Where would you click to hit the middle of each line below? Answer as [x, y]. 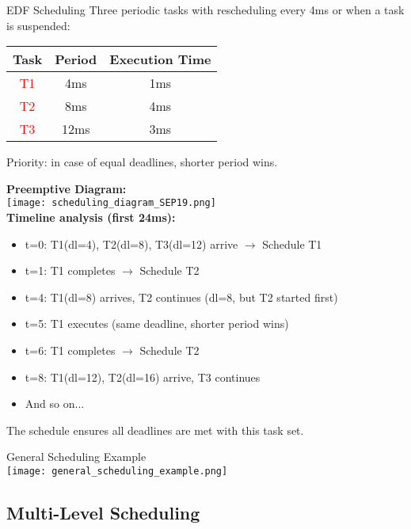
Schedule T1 [292, 244]
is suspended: [38, 25]
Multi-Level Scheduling [103, 513]
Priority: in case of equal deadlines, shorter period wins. [142, 162]
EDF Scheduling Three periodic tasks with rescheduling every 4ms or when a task [205, 10]
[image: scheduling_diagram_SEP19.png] [111, 203]
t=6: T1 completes [70, 350]
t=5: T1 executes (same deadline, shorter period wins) [157, 323]
